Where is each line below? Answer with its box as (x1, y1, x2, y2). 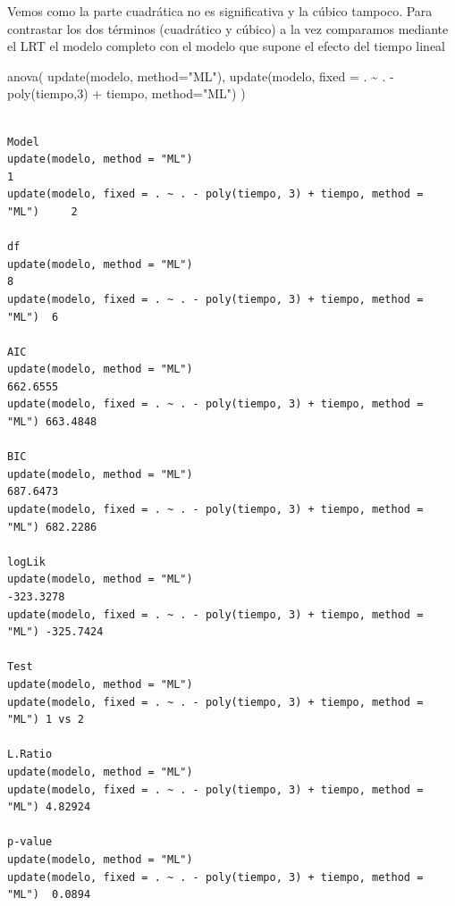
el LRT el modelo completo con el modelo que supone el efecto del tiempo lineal (7, 37, 446, 55)
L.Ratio (7, 748, 53, 761)
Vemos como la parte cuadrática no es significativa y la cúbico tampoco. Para (7, 2, 433, 20)
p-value (7, 835, 53, 849)
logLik (7, 555, 46, 568)
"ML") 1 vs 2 (7, 713, 84, 726)
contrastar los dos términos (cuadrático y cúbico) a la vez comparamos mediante (7, 19, 449, 38)
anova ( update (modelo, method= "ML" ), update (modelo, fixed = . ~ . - (7, 66, 394, 85)
